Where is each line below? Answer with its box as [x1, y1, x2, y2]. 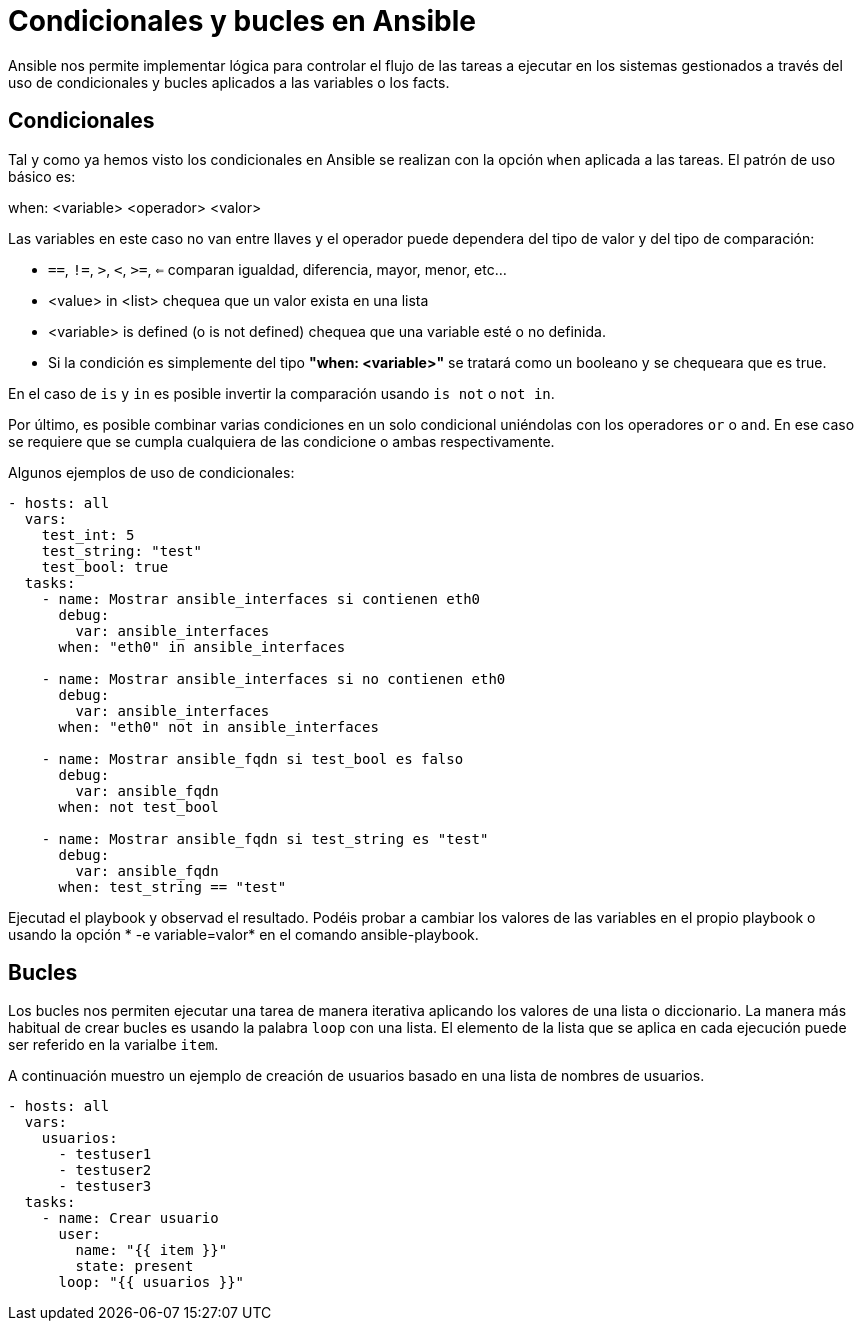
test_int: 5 [41, 526, 135, 543]
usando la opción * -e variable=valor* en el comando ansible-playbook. [8, 925, 479, 943]
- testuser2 [58, 1162, 152, 1179]
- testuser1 [58, 1146, 152, 1163]
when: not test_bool [58, 798, 219, 815]
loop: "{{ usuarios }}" [58, 1274, 245, 1291]
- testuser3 [58, 1178, 152, 1195]
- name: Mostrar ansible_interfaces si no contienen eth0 [41, 670, 506, 687]
